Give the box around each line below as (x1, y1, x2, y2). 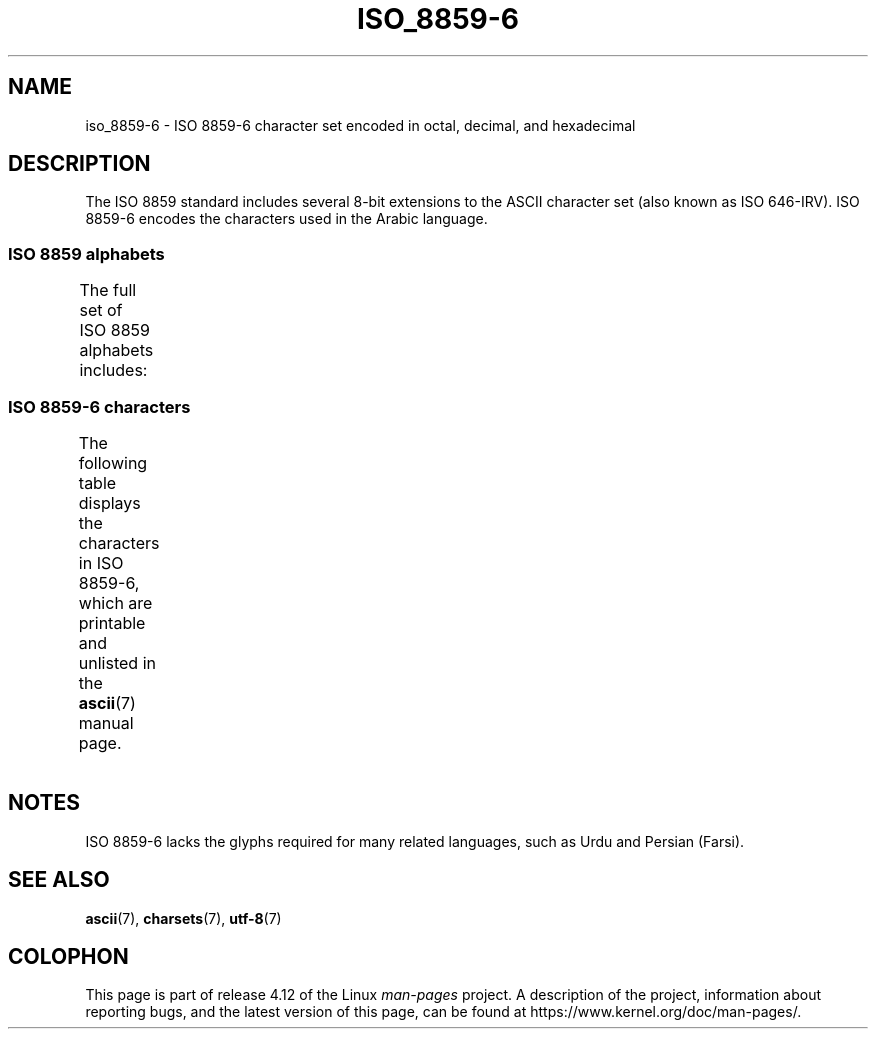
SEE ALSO (8, 867, 110, 893)
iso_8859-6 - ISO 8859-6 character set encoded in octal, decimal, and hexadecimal (85, 116, 636, 134)
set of (79, 300, 123, 321)
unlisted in (78, 652, 156, 673)
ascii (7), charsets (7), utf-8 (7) (85, 909, 282, 927)
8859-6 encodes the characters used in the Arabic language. (85, 210, 488, 228)
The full (79, 280, 137, 301)
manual (78, 712, 134, 733)
